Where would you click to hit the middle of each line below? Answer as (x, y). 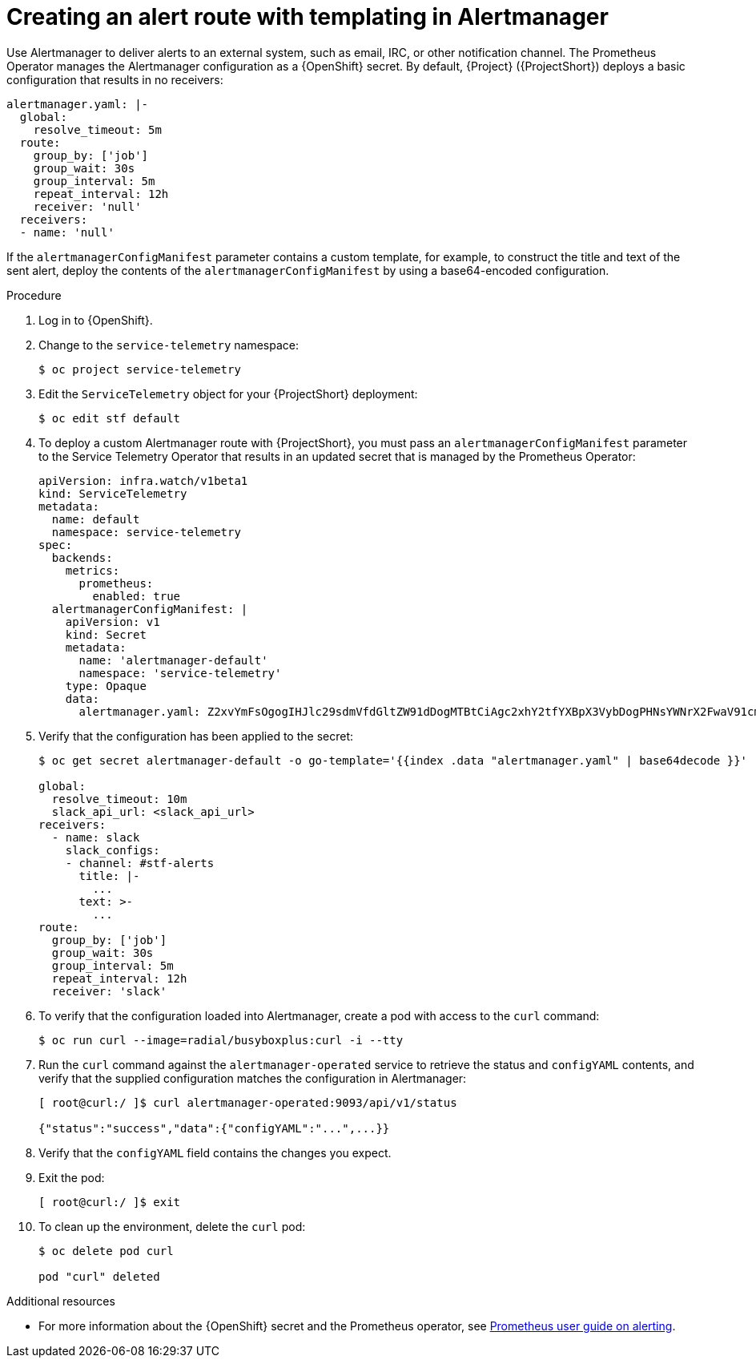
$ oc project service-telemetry (140, 369)
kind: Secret (106, 634)
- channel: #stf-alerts (140, 863)
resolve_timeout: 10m (119, 799)
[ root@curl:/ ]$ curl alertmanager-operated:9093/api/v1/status (248, 1102)
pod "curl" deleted (99, 1276)
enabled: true (137, 596)
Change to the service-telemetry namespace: (169, 345)
